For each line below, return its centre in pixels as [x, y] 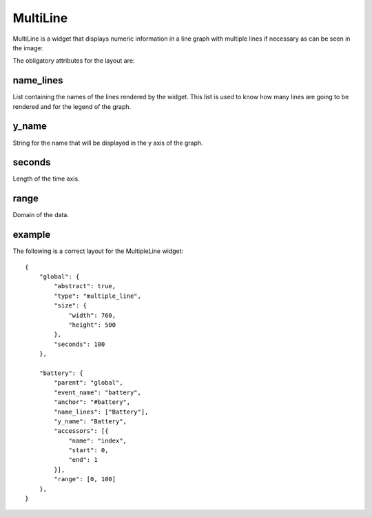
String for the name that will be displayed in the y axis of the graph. [108, 143]
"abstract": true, [85, 286]
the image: [28, 48]
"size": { [71, 306]
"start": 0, [89, 450]
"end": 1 [83, 460]
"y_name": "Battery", [91, 421]
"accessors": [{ [81, 431]
